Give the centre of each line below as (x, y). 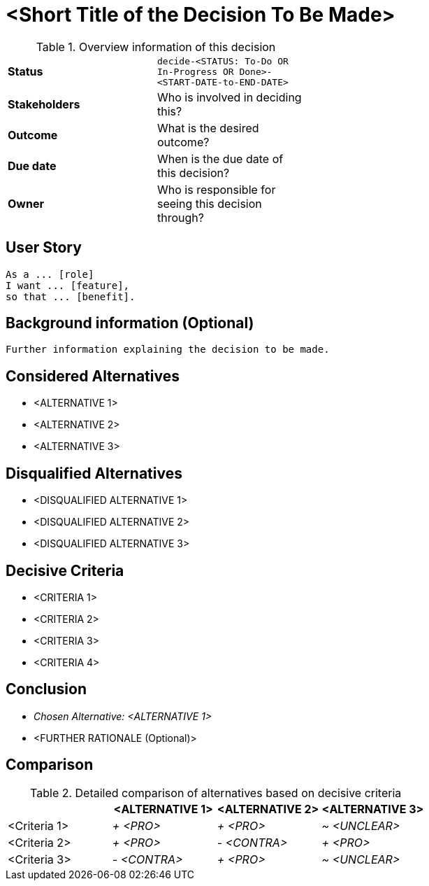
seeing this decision (210, 203)
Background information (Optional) (130, 323)
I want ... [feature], (68, 285)
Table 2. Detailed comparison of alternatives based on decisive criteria (216, 793)
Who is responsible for (217, 189)
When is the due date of (220, 159)
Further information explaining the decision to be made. (168, 350)
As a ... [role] (50, 274)
